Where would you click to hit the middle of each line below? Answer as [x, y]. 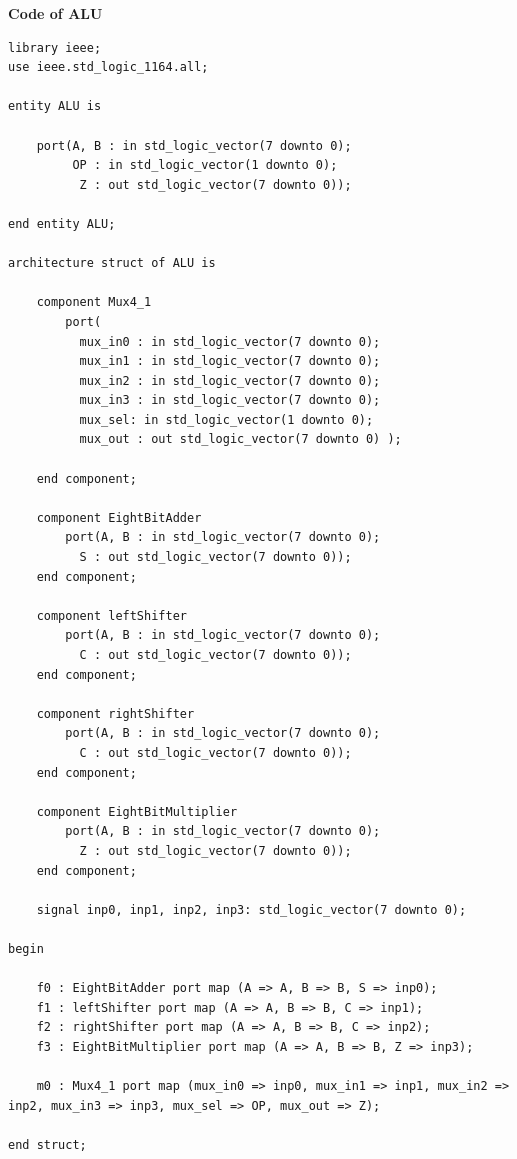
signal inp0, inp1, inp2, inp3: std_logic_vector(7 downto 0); [251, 909]
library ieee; [55, 47]
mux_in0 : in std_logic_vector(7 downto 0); [230, 341]
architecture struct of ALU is [112, 263]
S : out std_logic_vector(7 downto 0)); [215, 557]
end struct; [47, 1144]
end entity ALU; [62, 223]
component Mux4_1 [94, 302]
